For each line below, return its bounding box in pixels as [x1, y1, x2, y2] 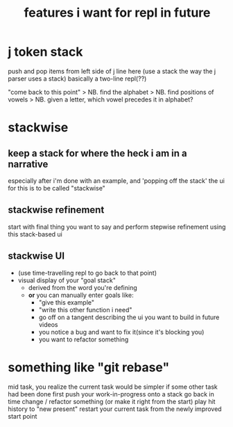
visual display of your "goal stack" [17, 276, 116, 284]
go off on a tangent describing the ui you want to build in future [38, 313, 220, 321]
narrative [8, 158, 49, 170]
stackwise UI [8, 250, 65, 262]
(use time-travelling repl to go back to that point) [17, 268, 157, 277]
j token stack [8, 44, 83, 60]
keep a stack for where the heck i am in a [8, 147, 187, 159]
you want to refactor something [38, 335, 129, 344]
